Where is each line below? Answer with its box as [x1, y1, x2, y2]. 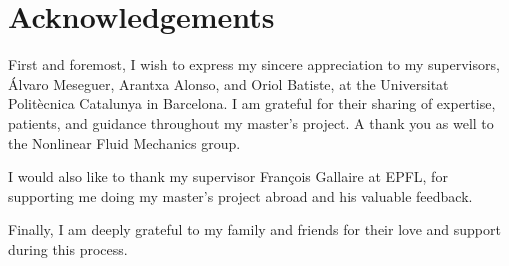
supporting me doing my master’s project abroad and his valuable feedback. [8, 185, 473, 206]
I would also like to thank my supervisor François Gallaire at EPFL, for [8, 166, 448, 187]
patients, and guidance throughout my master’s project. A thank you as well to [8, 112, 494, 133]
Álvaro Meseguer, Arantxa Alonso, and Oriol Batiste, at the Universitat [8, 73, 449, 94]
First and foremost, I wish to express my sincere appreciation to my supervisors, [8, 54, 500, 75]
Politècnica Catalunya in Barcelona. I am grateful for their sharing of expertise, [8, 93, 496, 114]
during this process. [8, 238, 128, 259]
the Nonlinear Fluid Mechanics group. [8, 132, 241, 153]
